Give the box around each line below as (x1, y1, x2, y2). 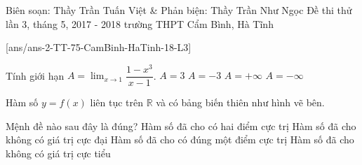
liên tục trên (90, 94, 144, 109)
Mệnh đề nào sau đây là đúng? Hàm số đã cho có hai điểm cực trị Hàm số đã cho (6, 118, 356, 133)
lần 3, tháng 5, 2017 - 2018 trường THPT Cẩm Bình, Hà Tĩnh (6, 16, 274, 31)
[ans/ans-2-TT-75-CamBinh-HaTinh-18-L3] (6, 40, 192, 55)
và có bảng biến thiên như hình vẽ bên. (156, 94, 325, 109)
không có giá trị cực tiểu (6, 145, 111, 160)
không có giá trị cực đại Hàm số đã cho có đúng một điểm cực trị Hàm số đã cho (6, 132, 354, 147)
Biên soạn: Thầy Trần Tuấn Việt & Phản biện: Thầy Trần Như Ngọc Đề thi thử (6, 3, 352, 17)
